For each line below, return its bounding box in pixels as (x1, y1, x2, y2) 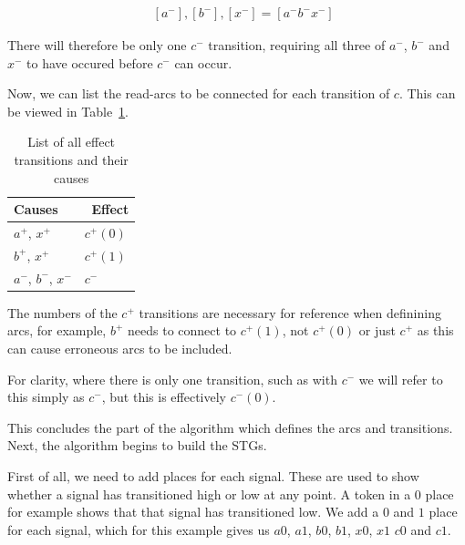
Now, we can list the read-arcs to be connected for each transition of (7, 84, 390, 103)
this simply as (7, 387, 85, 406)
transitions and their (14, 150, 129, 169)
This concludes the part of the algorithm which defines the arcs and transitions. (7, 417, 453, 437)
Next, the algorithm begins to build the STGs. (7, 436, 267, 455)
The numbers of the (7, 303, 118, 322)
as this (417, 321, 454, 340)
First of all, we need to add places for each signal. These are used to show (7, 466, 419, 485)
